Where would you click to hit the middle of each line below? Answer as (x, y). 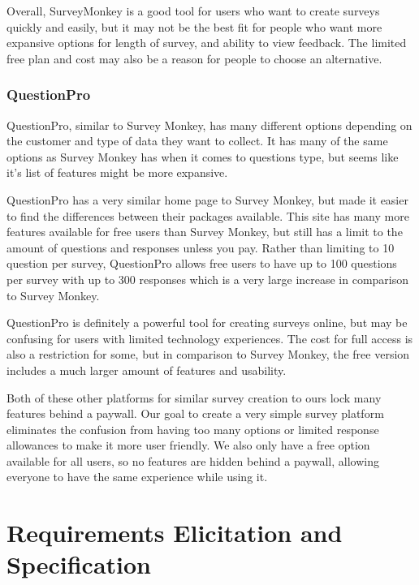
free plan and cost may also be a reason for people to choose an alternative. (194, 58)
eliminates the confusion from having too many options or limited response (193, 429)
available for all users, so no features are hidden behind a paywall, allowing (193, 460)
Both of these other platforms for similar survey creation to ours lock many (194, 397)
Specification (79, 564)
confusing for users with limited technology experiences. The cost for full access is (210, 338)
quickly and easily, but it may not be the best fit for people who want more (194, 26)
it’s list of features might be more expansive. (117, 172)
